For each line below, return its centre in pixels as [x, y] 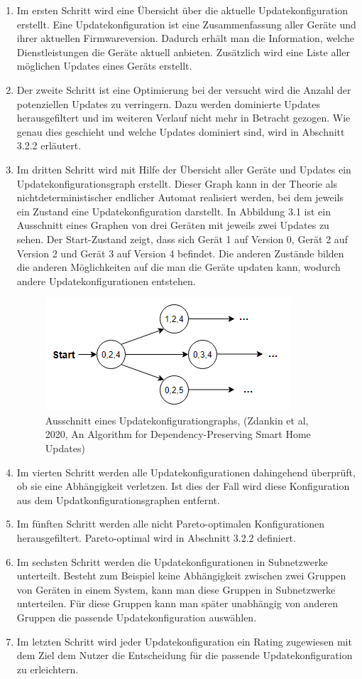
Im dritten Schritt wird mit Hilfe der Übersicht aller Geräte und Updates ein [184, 169]
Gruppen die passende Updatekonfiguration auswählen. [137, 617]
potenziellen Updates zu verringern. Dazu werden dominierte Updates [168, 103]
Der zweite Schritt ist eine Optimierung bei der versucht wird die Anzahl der [184, 89]
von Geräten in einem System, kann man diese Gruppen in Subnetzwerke [176, 589]
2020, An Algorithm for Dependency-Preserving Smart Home [178, 434]
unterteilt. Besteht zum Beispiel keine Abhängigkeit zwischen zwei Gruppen [181, 576]
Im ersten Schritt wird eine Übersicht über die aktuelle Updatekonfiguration [182, 10]
